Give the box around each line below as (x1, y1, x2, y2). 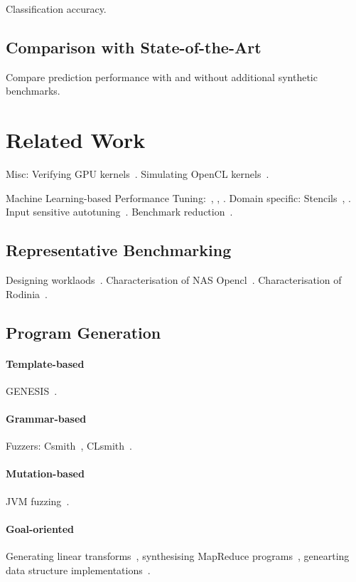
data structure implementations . (6, 562, 151, 577)
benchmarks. (6, 83, 60, 98)
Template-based (6, 356, 85, 371)
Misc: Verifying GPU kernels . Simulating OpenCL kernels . (6, 166, 269, 181)
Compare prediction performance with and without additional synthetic (6, 69, 318, 84)
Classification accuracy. (6, 1, 107, 16)
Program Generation (6, 321, 161, 343)
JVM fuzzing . (6, 493, 70, 508)
